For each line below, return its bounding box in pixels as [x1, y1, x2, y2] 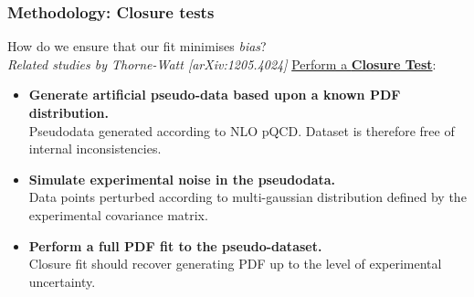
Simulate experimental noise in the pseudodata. [28, 169, 336, 188]
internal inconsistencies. [28, 139, 162, 158]
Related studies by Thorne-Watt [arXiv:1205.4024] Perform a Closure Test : [7, 54, 437, 73]
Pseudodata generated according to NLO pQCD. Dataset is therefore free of [28, 121, 455, 140]
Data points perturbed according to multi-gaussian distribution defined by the [28, 187, 467, 207]
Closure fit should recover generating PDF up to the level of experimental [28, 254, 442, 273]
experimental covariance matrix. [28, 205, 208, 224]
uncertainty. [28, 271, 96, 291]
